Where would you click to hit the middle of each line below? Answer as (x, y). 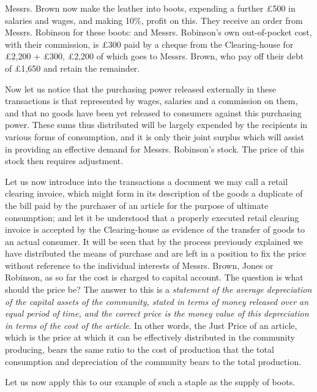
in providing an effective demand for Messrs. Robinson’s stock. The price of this (155, 149)
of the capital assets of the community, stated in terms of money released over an (157, 301)
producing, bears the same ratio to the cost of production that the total (140, 349)
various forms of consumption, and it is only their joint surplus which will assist (155, 136)
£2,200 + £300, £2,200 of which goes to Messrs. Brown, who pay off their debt (155, 56)
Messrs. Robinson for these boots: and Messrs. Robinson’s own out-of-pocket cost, (158, 32)
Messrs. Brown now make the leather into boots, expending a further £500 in (150, 8)
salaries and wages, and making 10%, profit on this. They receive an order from (154, 20)
